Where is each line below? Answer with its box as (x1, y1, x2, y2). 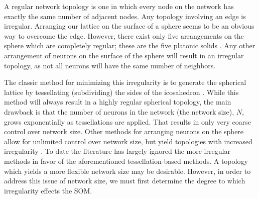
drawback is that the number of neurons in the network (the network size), (4, 106, 234, 117)
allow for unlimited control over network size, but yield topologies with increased (4, 136, 252, 146)
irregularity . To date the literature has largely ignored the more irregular (4, 146, 230, 156)
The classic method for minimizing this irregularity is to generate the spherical (4, 77, 246, 87)
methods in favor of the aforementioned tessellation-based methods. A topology (4, 155, 248, 166)
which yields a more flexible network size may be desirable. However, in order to (4, 165, 251, 176)
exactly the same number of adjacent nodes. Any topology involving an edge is (4, 11, 246, 21)
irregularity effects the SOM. (4, 185, 92, 195)
